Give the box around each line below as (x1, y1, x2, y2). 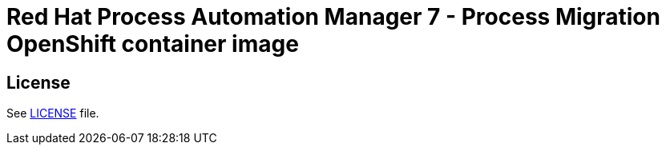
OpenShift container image (6, 30, 299, 58)
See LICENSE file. (6, 106, 99, 121)
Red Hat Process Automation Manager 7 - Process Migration (6, 3, 660, 30)
